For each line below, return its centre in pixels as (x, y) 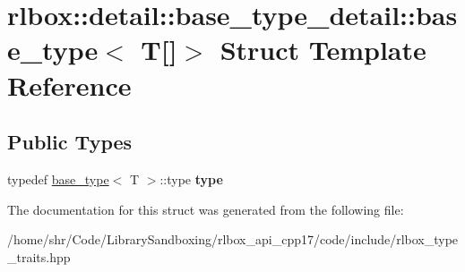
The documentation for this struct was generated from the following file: (206, 209)
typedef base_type (58, 178)
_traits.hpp (39, 256)
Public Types (70, 142)
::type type (191, 178)
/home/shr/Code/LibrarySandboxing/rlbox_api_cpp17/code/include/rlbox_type (233, 239)
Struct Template (323, 50)
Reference (69, 85)
